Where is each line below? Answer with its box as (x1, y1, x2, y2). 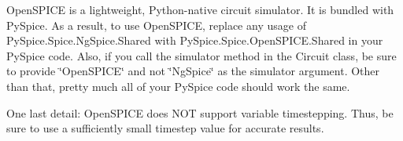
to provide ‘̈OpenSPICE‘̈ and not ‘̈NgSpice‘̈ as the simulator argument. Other (6, 63, 380, 79)
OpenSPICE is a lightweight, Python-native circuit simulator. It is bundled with (6, 2, 394, 17)
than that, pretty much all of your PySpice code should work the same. (6, 78, 350, 94)
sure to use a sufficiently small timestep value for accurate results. (6, 120, 324, 136)
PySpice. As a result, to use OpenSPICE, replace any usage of (6, 16, 306, 33)
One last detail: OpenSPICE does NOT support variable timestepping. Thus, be (6, 104, 394, 121)
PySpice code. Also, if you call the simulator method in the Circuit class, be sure (6, 47, 397, 63)
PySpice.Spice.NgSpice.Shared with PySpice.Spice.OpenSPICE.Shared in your (6, 32, 383, 49)
